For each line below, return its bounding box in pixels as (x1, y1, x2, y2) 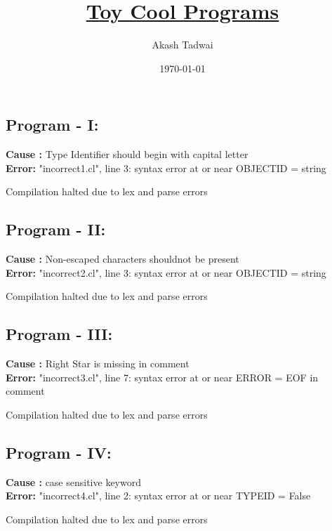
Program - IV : (6, 441, 112, 463)
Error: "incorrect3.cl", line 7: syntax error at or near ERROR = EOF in (6, 369, 319, 384)
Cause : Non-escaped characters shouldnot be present (6, 251, 239, 266)
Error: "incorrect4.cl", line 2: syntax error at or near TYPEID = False (6, 488, 311, 503)
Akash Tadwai (152, 37, 213, 52)
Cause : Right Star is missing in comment (6, 356, 190, 371)
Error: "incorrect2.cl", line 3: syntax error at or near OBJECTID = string (6, 265, 326, 280)
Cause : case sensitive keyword (6, 474, 141, 489)
